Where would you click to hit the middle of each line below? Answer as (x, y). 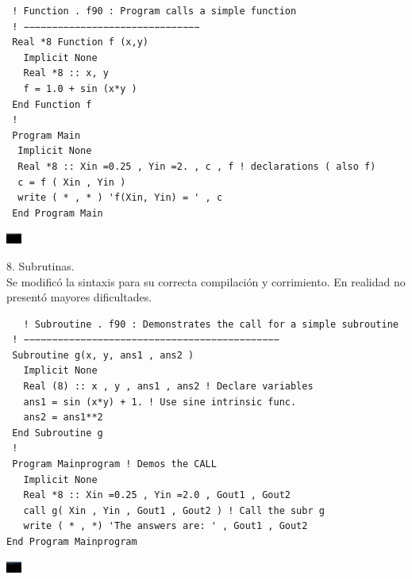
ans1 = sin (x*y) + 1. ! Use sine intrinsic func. (160, 402)
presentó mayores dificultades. (79, 297)
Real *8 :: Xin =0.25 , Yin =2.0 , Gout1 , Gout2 (157, 495)
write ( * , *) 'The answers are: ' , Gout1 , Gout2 (166, 526)
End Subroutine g (58, 433)
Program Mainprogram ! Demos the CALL (114, 464)
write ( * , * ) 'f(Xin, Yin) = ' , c (120, 198)
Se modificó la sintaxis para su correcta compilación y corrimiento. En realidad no (206, 281)
